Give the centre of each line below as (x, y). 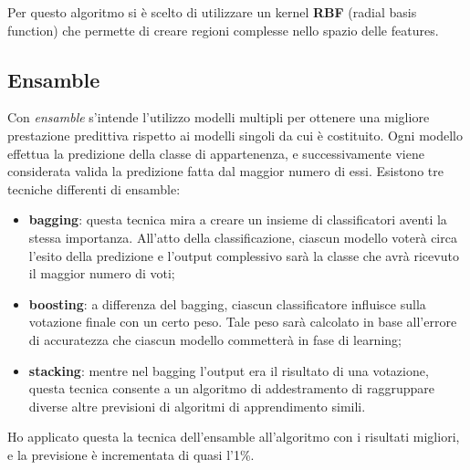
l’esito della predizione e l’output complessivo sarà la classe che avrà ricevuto (244, 255)
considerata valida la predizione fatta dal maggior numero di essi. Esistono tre (225, 171)
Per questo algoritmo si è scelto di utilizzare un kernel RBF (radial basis (212, 12)
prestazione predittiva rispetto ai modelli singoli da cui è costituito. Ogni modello (235, 135)
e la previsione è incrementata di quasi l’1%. (131, 454)
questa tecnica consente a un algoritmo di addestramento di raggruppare (231, 388)
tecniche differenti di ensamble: (94, 188)
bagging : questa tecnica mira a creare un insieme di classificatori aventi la (238, 219)
